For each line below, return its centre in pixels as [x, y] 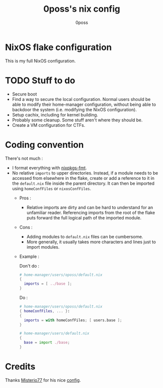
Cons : [26, 227]
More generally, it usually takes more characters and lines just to [91, 242]
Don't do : [29, 266]
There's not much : [24, 158]
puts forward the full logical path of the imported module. [84, 217]
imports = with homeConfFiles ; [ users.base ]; [73, 320]
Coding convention [45, 145]
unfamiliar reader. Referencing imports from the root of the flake [91, 213]
